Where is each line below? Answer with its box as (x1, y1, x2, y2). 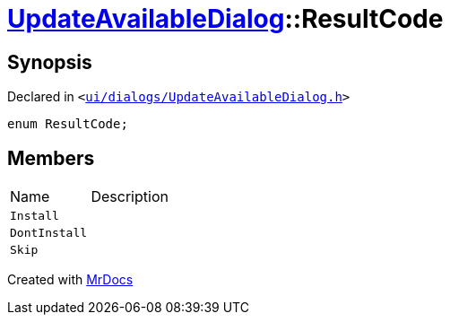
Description (91, 187, 169, 206)
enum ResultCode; (7, 117, 128, 132)
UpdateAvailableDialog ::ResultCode (7, 4, 444, 34)
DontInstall (10, 226, 88, 240)
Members (7, 146, 95, 170)
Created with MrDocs (7, 272, 134, 288)
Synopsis (7, 50, 92, 74)
